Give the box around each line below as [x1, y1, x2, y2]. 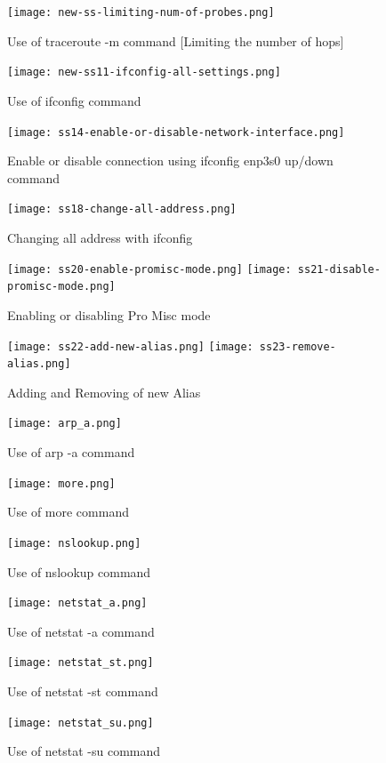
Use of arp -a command [7, 443, 135, 462]
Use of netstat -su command [7, 742, 161, 760]
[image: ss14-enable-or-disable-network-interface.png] [7, 125, 345, 139]
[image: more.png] [7, 477, 116, 490]
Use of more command [7, 502, 129, 521]
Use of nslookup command [7, 562, 151, 581]
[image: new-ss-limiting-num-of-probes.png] [7, 6, 275, 19]
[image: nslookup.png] [7, 536, 141, 550]
